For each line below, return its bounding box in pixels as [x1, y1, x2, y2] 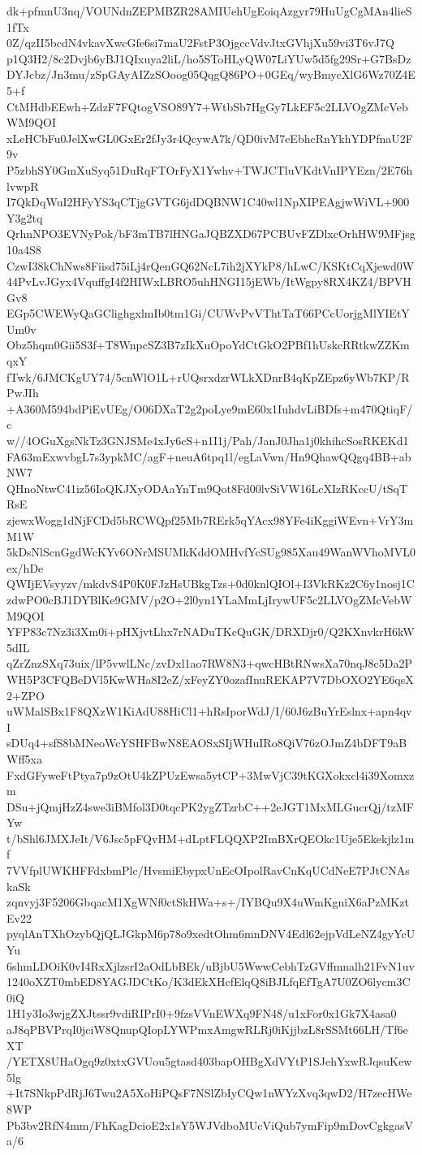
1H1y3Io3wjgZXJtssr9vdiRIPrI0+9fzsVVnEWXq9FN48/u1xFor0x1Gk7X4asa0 [6, 1005, 397, 1022]
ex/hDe [6, 559, 44, 576]
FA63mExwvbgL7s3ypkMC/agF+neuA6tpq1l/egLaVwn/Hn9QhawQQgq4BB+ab [6, 448, 411, 465]
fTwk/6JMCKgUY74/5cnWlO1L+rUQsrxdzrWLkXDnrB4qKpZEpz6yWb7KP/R [6, 368, 410, 385]
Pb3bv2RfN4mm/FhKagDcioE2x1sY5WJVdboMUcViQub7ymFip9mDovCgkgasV [6, 1116, 414, 1133]
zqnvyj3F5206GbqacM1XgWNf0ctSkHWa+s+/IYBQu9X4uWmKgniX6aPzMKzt [6, 893, 409, 911]
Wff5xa [6, 750, 42, 767]
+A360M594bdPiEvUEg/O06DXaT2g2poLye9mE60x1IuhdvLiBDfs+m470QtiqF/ [6, 400, 413, 417]
